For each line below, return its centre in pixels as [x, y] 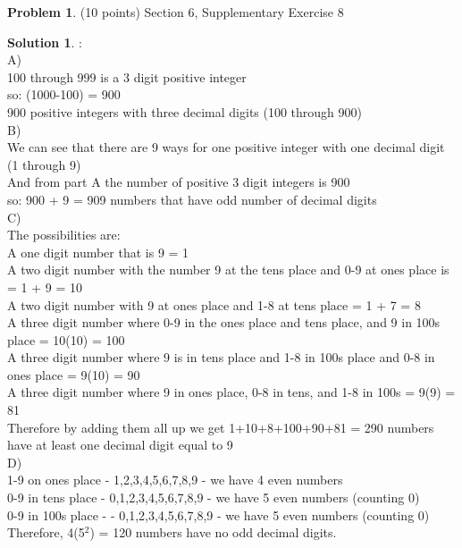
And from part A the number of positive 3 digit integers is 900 [179, 182]
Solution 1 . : [45, 42]
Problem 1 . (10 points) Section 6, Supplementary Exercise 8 [176, 12]
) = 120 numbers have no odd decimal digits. [213, 532]
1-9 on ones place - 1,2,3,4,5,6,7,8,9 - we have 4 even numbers [175, 480]
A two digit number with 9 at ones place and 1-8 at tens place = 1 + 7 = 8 [214, 304]
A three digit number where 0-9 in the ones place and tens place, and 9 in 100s [224, 322]
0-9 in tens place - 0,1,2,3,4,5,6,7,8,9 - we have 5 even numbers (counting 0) [214, 497]
